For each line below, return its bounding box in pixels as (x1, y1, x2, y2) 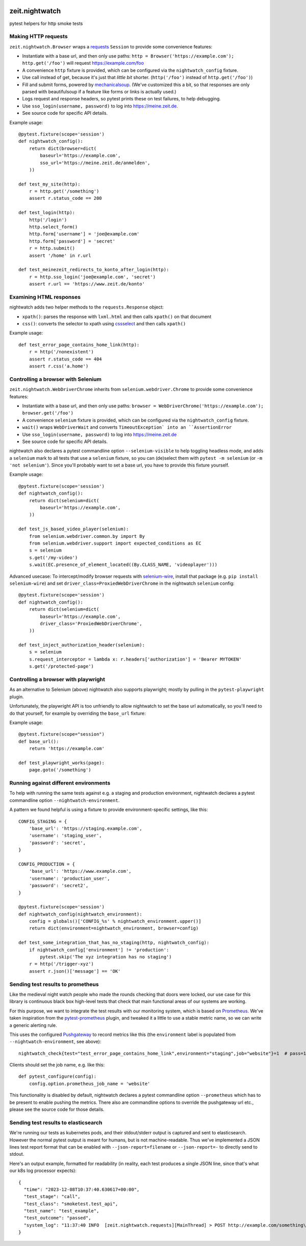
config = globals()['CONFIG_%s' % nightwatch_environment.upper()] (29, 918, 201, 924)
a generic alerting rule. (9, 1022, 57, 1028)
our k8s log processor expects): (9, 1167, 76, 1174)
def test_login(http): (18, 210, 75, 216)
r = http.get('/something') (29, 189, 99, 194)
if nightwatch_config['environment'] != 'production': (29, 947, 169, 953)
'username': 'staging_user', (29, 833, 102, 839)
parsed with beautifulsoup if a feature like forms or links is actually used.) (22, 89, 176, 94)
